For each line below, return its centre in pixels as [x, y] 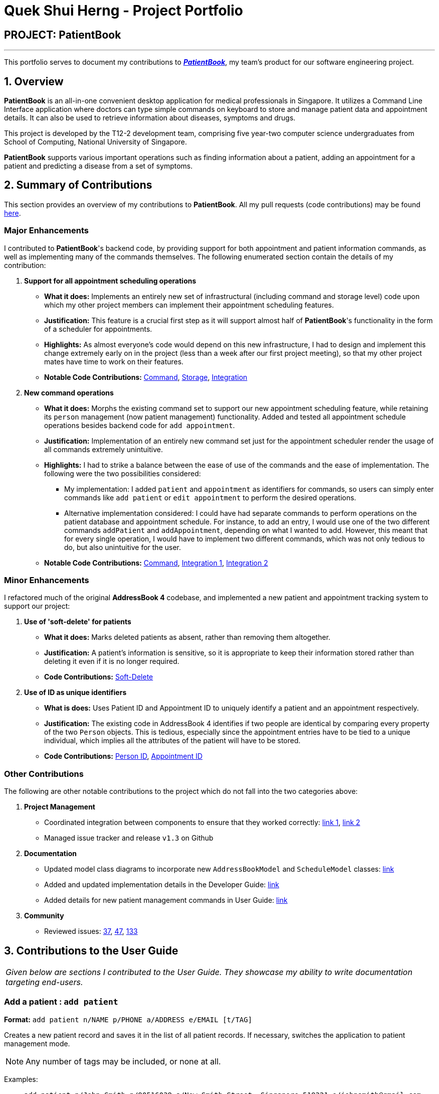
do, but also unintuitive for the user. [123, 547]
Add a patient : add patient [61, 1002]
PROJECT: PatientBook [63, 35]
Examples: [21, 1079]
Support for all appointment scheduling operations [110, 281]
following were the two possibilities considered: [123, 473]
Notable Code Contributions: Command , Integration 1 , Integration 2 [156, 563]
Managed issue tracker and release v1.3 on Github [129, 838]
